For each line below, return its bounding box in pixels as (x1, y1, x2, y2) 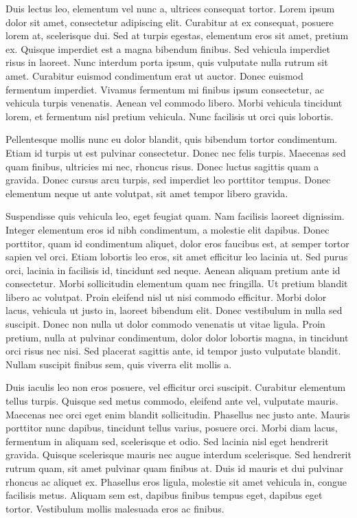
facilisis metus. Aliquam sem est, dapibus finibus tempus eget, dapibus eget (5, 488, 323, 502)
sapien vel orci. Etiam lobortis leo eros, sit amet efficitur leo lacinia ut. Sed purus (5, 249, 348, 264)
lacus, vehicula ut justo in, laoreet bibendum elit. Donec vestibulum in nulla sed (5, 303, 343, 317)
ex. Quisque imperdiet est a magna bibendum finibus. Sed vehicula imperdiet (5, 41, 330, 56)
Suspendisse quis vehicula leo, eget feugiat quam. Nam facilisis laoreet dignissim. (5, 209, 345, 223)
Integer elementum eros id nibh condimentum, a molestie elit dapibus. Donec (5, 222, 330, 236)
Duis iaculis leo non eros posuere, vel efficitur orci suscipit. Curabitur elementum (5, 380, 346, 394)
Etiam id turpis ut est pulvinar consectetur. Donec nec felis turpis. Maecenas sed (5, 145, 346, 159)
